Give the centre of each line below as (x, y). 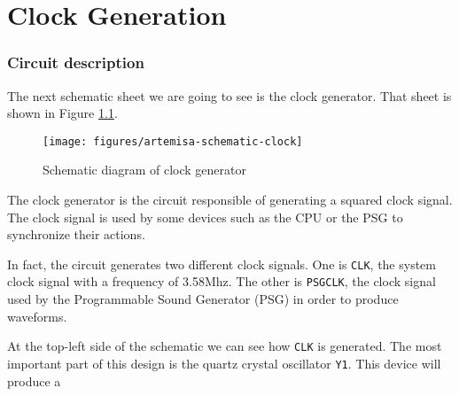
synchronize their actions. (76, 234)
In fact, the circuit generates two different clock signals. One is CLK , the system (222, 264)
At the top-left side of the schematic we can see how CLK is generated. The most (225, 346)
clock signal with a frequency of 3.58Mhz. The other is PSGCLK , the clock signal (222, 281)
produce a (34, 380)
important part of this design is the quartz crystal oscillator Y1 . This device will (224, 363)
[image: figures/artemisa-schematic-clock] (173, 141)
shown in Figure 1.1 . (62, 113)
